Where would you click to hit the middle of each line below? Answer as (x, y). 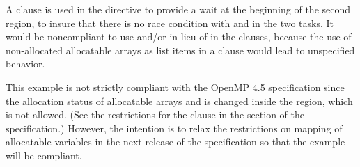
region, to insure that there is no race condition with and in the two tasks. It (170, 23)
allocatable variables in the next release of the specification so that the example (175, 142)
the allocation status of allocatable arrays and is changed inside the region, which (179, 101)
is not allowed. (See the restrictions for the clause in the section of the (155, 114)
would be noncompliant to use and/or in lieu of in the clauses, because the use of (179, 37)
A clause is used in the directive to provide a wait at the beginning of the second (178, 9)
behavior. (25, 64)
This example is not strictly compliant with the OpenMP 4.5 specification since (175, 87)
